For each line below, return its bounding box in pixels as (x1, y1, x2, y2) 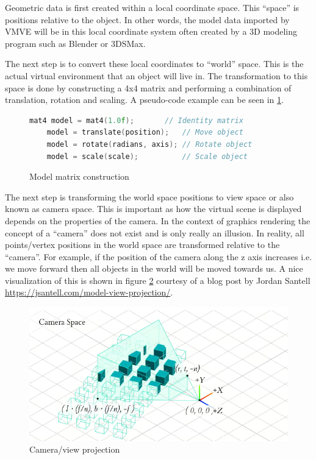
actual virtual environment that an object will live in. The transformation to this (5, 69, 308, 82)
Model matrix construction (29, 170, 129, 183)
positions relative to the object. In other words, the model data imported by (5, 13, 290, 26)
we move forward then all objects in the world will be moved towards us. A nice (5, 262, 303, 275)
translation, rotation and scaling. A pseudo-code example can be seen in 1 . (5, 93, 284, 106)
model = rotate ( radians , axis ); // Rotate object (46, 140, 253, 149)
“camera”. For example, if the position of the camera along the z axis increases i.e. (5, 250, 312, 263)
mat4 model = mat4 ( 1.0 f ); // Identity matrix (29, 116, 243, 125)
